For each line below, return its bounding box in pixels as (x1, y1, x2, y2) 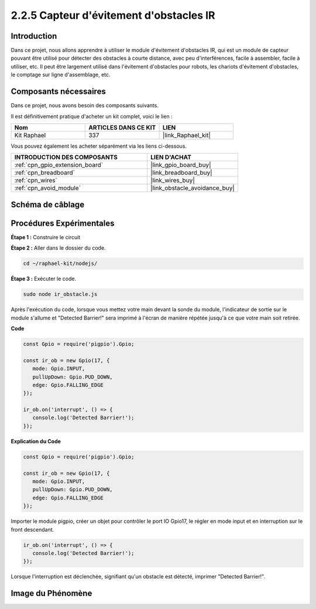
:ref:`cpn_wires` (14, 176, 58, 185)
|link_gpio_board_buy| (150, 161, 211, 169)
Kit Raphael (14, 131, 46, 139)
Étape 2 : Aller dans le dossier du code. (11, 244, 106, 251)
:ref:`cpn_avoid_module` (14, 184, 81, 192)
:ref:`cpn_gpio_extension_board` (14, 161, 104, 169)
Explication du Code (11, 437, 61, 445)
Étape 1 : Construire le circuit (11, 233, 81, 240)
